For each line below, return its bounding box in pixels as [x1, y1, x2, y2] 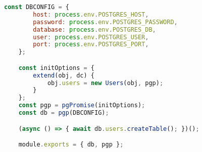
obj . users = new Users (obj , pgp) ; [47, 79, 164, 87]
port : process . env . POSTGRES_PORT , [33, 41, 149, 48]
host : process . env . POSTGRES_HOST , [33, 11, 149, 18]
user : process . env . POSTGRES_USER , [33, 33, 149, 41]
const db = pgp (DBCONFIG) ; [18, 109, 109, 117]
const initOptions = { [18, 64, 95, 71]
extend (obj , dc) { [33, 71, 94, 79]
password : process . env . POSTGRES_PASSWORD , [33, 18, 178, 26]
